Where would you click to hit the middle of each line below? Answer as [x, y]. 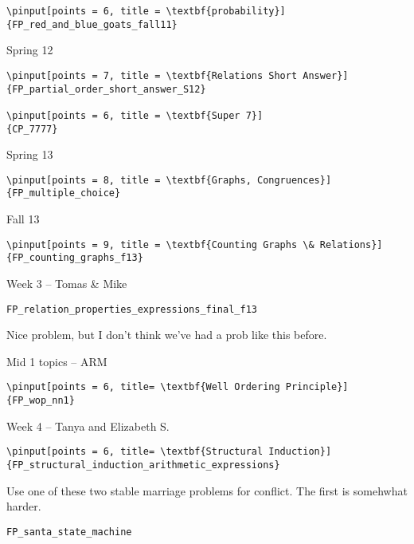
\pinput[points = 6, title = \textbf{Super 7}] [135, 115]
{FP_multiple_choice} [64, 193]
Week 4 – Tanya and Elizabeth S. [88, 426]
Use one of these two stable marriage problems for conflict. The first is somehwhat [207, 490]
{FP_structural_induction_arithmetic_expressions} [143, 465]
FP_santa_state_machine [69, 532]
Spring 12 [30, 50]
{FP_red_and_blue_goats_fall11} [92, 24]
